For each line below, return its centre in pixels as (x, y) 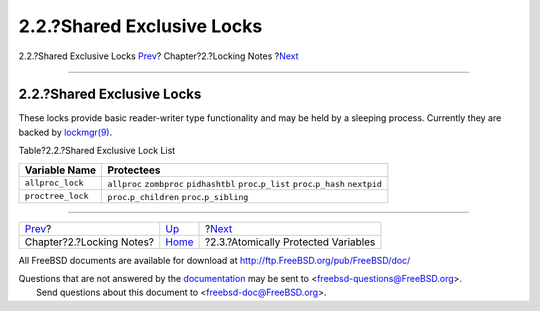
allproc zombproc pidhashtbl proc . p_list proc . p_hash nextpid (244, 183)
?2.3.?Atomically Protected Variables (290, 242)
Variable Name (60, 170)
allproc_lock (54, 183)
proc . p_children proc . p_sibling (178, 196)
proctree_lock (56, 196)
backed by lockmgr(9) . (65, 132)
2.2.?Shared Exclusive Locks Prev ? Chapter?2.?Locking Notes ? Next (158, 56)
